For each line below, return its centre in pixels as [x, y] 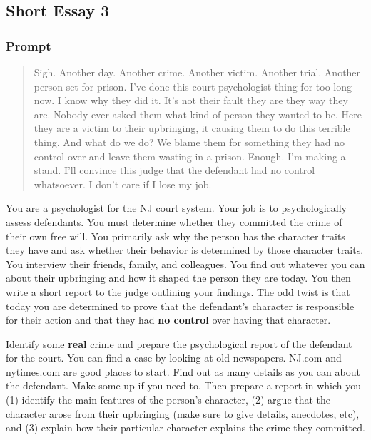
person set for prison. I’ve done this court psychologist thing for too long [193, 86]
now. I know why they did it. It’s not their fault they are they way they [191, 100]
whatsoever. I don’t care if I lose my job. [123, 184]
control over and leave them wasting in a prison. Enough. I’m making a [190, 156]
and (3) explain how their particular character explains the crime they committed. [185, 428]
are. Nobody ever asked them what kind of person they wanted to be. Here [198, 114]
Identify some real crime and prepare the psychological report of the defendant [179, 343]
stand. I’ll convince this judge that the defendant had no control [174, 170]
